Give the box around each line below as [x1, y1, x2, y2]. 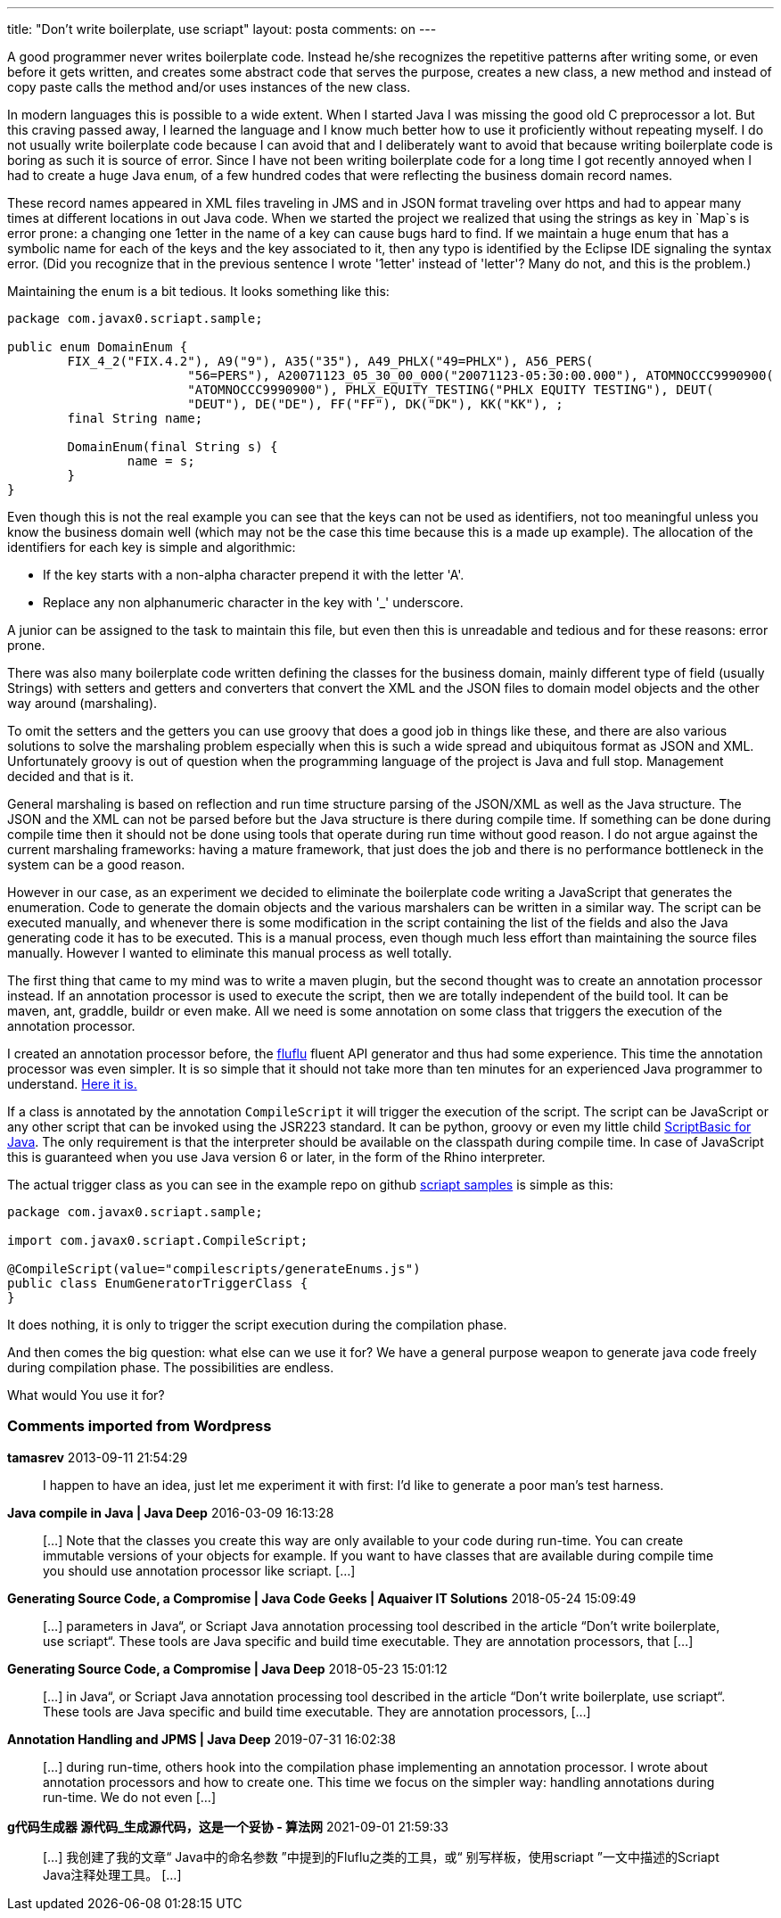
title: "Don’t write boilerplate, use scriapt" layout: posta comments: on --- [7, 21, 437, 37]
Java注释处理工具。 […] [43, 1866, 182, 1882]
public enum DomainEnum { [7, 340, 188, 354]
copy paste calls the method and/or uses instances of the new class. [7, 79, 411, 95]
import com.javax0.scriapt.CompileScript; [7, 1233, 308, 1247]
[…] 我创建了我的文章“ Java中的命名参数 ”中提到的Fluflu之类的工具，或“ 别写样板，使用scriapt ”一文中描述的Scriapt [43, 1848, 719, 1864]
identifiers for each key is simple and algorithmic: [7, 539, 296, 555]
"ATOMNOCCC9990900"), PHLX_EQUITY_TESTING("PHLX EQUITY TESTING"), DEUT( [187, 383, 714, 397]
